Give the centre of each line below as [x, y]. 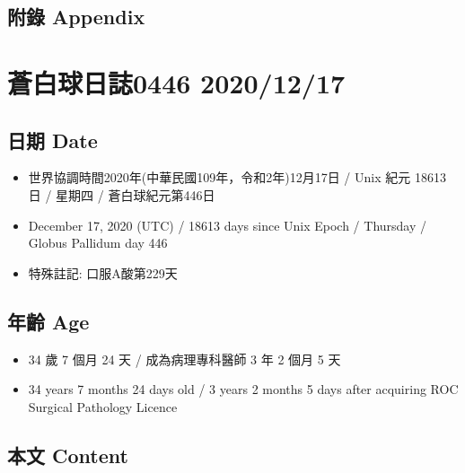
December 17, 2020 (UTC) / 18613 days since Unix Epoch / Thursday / [228, 225]
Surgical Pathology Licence [103, 406]
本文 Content [68, 455]
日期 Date [53, 140]
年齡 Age [48, 321]
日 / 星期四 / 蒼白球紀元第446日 [122, 194]
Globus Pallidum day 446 [98, 243]
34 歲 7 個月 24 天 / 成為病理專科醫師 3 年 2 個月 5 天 [184, 359]
